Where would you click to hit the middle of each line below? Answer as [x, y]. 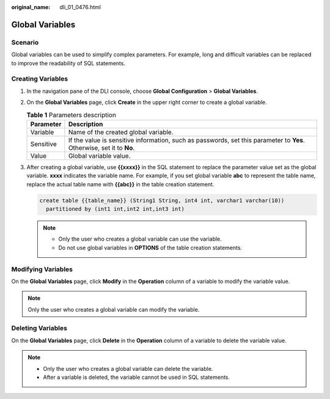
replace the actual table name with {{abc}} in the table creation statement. [120, 184]
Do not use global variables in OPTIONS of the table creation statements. [150, 247]
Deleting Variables [39, 328]
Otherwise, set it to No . [101, 148]
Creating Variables [40, 79]
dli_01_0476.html [80, 7]
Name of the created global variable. [121, 132]
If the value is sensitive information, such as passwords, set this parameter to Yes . [187, 140]
